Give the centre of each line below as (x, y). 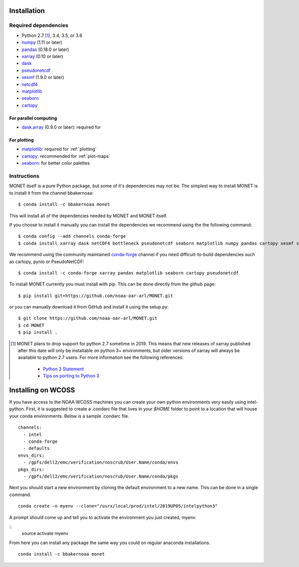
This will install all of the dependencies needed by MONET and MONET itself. (88, 216)
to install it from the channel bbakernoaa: (51, 193)
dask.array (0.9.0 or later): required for (61, 127)
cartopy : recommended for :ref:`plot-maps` (66, 156)
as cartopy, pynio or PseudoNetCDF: (47, 262)
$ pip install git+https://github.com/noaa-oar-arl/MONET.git (96, 295)
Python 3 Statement (64, 369)
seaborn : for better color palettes (56, 163)
